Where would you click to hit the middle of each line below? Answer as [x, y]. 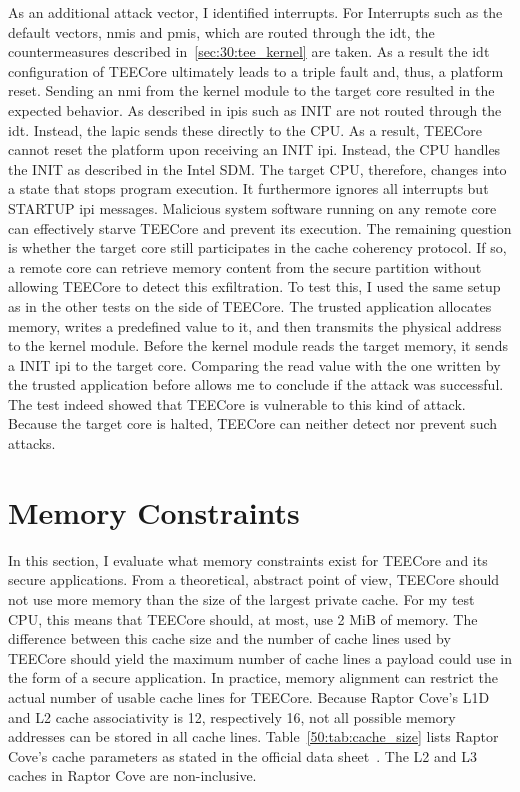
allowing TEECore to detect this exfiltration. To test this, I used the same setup [254, 286]
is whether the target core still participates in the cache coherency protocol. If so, [257, 247]
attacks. [32, 443]
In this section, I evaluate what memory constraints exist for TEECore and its [248, 559]
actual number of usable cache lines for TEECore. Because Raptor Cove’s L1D [249, 696]
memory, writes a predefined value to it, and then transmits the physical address [255, 325]
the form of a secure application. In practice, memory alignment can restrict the [253, 677]
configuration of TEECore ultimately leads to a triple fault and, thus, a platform [256, 70]
